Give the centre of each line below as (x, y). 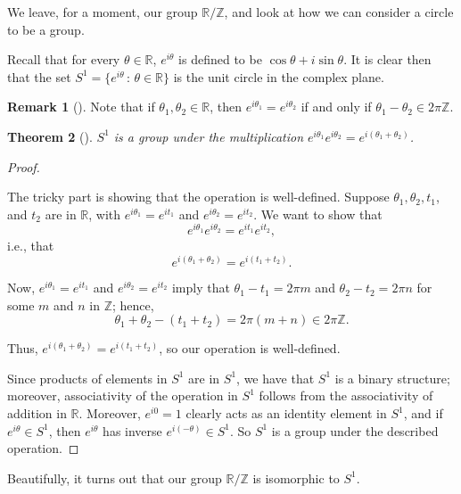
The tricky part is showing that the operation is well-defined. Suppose (198, 197)
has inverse (132, 430)
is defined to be (220, 59)
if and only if (336, 107)
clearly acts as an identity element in (286, 413)
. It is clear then (387, 59)
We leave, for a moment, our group (103, 12)
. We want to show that (318, 214)
